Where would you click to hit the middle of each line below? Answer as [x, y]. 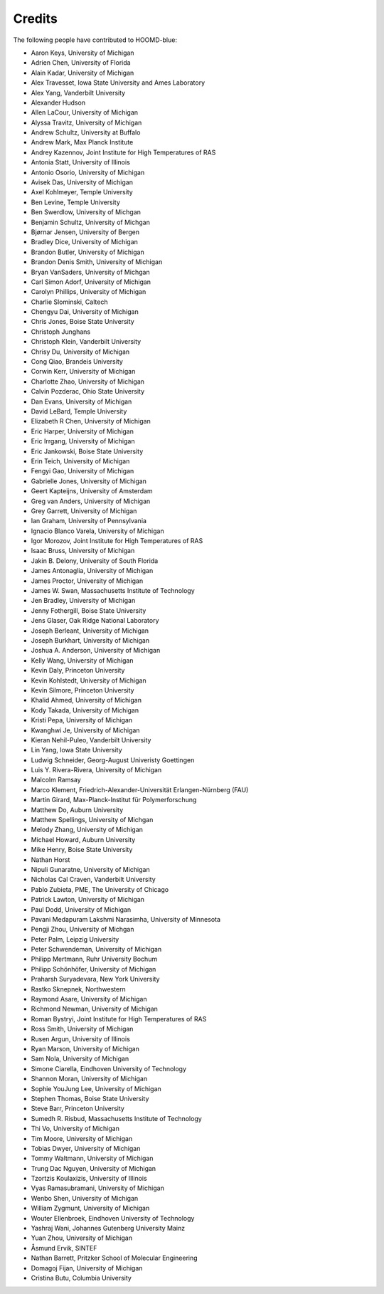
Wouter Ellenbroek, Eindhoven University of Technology [113, 1218]
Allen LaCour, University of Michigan [85, 112]
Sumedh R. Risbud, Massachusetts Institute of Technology [116, 1118]
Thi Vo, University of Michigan [75, 1129]
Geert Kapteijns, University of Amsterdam [92, 491]
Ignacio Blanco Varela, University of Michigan [97, 531]
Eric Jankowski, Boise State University [87, 451]
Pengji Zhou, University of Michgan [82, 930]
